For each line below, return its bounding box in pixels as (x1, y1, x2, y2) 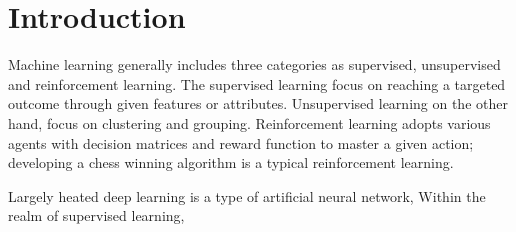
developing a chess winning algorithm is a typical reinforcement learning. (8, 152, 454, 173)
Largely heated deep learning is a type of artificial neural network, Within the (8, 185, 486, 206)
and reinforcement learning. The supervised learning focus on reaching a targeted (8, 73, 506, 94)
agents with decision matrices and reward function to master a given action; (8, 132, 474, 153)
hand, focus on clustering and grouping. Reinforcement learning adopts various (8, 112, 491, 133)
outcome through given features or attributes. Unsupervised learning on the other (8, 93, 508, 114)
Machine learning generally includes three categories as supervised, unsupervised (8, 54, 501, 75)
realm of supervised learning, (8, 205, 185, 226)
